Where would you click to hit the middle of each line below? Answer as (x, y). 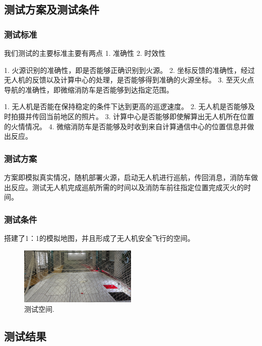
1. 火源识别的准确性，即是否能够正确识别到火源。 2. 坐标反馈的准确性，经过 (129, 70)
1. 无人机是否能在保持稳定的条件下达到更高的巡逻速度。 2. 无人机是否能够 (126, 106)
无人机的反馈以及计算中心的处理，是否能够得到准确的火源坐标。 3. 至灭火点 (129, 80)
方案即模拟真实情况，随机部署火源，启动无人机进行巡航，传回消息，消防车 (127, 177)
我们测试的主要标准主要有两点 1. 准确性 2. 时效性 (85, 53)
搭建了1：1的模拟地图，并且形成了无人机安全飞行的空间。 (99, 238)
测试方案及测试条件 (52, 9)
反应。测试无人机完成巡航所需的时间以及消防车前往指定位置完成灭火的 (127, 187)
